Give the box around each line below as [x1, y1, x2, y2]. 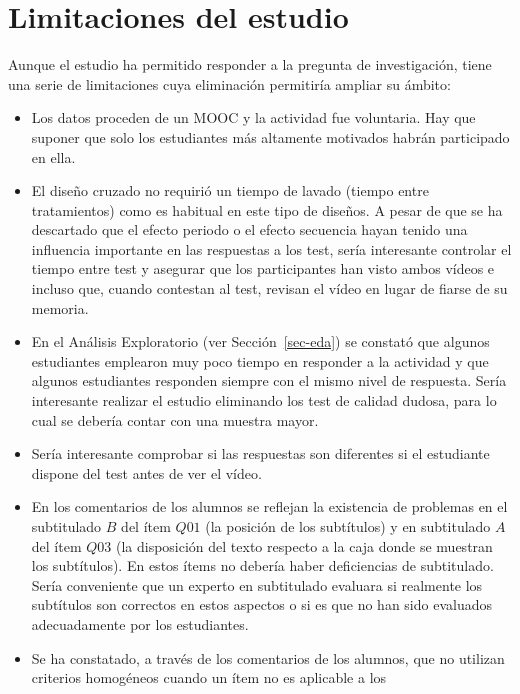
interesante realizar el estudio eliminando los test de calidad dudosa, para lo [31, 390, 497, 411]
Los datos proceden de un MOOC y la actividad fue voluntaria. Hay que [31, 107, 476, 128]
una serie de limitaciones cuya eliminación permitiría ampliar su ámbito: [8, 73, 451, 94]
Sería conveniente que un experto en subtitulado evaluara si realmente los [31, 574, 483, 595]
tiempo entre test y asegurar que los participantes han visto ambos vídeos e [31, 258, 495, 279]
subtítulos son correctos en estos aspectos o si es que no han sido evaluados [31, 594, 493, 615]
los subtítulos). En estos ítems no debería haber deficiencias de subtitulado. [31, 555, 494, 576]
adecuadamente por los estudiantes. [31, 613, 249, 634]
